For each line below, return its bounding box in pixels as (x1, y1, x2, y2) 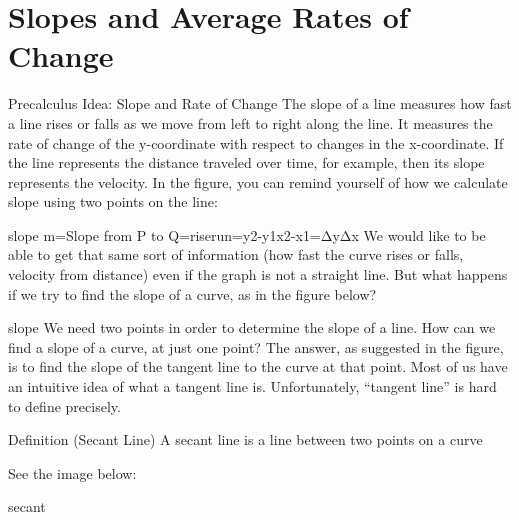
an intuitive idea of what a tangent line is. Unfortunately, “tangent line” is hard (8, 376, 497, 397)
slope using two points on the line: (8, 191, 218, 212)
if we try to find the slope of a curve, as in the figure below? (8, 283, 377, 304)
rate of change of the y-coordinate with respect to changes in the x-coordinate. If (8, 132, 504, 153)
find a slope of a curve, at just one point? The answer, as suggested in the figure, (8, 336, 504, 357)
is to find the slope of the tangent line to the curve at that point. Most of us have (8, 356, 508, 377)
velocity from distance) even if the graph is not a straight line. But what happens (8, 264, 508, 285)
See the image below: (8, 462, 137, 483)
